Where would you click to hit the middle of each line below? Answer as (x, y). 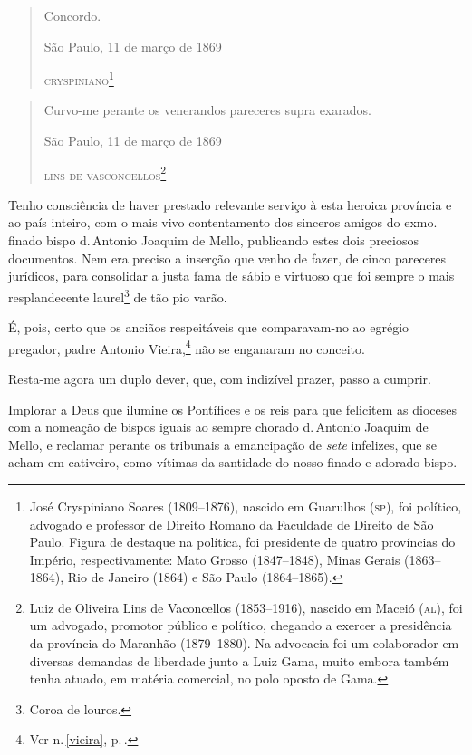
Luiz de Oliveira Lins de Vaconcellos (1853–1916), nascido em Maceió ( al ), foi (246, 607)
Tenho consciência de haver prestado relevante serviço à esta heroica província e (230, 204)
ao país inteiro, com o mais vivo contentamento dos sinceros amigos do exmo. (223, 222)
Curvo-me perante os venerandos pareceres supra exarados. (207, 110)
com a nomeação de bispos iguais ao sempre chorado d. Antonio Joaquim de (218, 427)
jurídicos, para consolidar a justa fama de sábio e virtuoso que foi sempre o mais (231, 276)
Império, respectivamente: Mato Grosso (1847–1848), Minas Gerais (215, 559)
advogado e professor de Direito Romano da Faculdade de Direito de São (231, 524)
